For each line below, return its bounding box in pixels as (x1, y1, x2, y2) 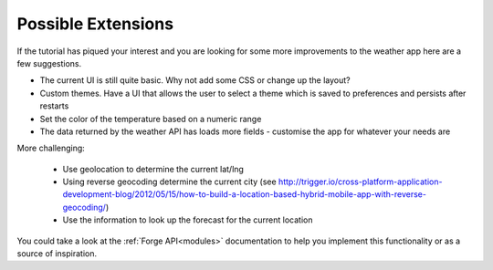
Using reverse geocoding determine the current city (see (62, 176, 278, 187)
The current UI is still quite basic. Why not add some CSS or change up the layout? (39, 75, 351, 86)
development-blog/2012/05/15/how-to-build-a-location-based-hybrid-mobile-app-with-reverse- (62, 189, 426, 200)
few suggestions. (16, 57, 82, 68)
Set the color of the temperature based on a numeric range (39, 113, 262, 124)
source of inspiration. (16, 248, 98, 259)
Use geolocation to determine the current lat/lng (62, 163, 244, 174)
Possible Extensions (16, 14, 173, 34)
